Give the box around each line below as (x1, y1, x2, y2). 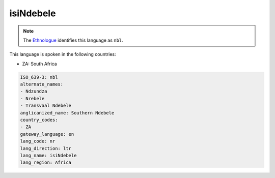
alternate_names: (20, 81, 64, 87)
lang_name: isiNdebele (20, 153, 77, 158)
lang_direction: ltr (20, 145, 71, 151)
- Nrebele (20, 96, 45, 101)
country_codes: (20, 117, 58, 123)
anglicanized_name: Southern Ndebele (20, 110, 115, 115)
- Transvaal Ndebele (20, 103, 71, 109)
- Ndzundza (20, 88, 47, 94)
